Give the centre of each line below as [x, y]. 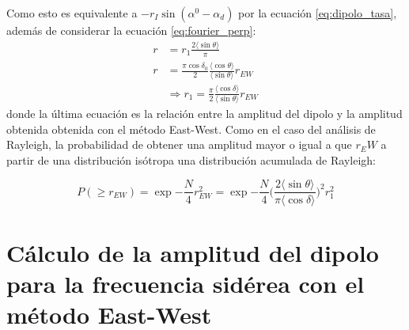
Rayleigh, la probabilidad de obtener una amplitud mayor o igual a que [179, 144]
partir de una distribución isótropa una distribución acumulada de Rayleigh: [191, 159]
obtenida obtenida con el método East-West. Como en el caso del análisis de [191, 129]
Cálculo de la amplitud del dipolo [193, 252]
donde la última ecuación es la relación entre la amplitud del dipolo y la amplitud [204, 114]
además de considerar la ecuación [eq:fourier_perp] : [131, 30]
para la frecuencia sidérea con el [186, 283]
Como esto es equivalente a [72, 13]
